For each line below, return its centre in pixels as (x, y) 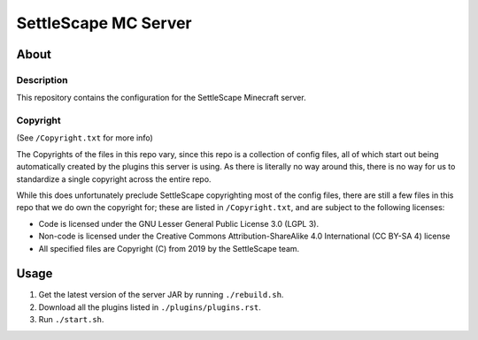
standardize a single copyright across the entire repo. (114, 179)
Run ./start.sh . (71, 320)
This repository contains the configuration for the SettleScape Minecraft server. (161, 98)
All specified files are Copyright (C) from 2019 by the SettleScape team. (169, 248)
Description (42, 79)
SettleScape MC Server (104, 23)
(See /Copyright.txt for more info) (85, 138)
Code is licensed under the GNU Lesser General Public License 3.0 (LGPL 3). (178, 223)
